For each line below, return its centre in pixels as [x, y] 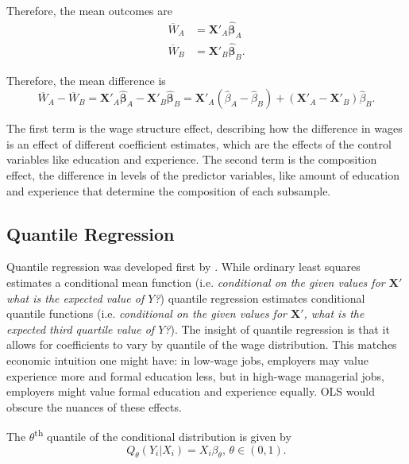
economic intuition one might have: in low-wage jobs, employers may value [187, 360]
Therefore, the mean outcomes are [89, 10]
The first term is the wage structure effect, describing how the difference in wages [204, 128]
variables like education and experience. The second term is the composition [192, 159]
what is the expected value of [75, 298]
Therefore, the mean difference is [86, 80]
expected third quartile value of [81, 329]
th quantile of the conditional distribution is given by [163, 435]
